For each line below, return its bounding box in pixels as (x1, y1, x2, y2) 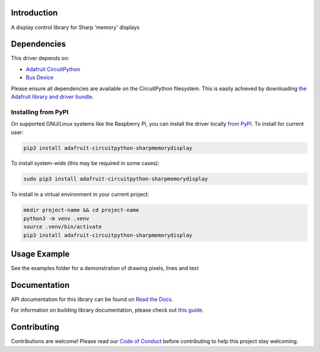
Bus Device (25, 74, 54, 81)
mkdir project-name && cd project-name (23, 207, 139, 214)
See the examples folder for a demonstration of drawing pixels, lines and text (11, 265, 199, 272)
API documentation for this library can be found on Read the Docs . (11, 296, 174, 303)
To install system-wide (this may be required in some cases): (11, 160, 160, 167)
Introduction (11, 8, 58, 18)
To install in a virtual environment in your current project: (11, 191, 149, 198)
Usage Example (11, 249, 70, 259)
